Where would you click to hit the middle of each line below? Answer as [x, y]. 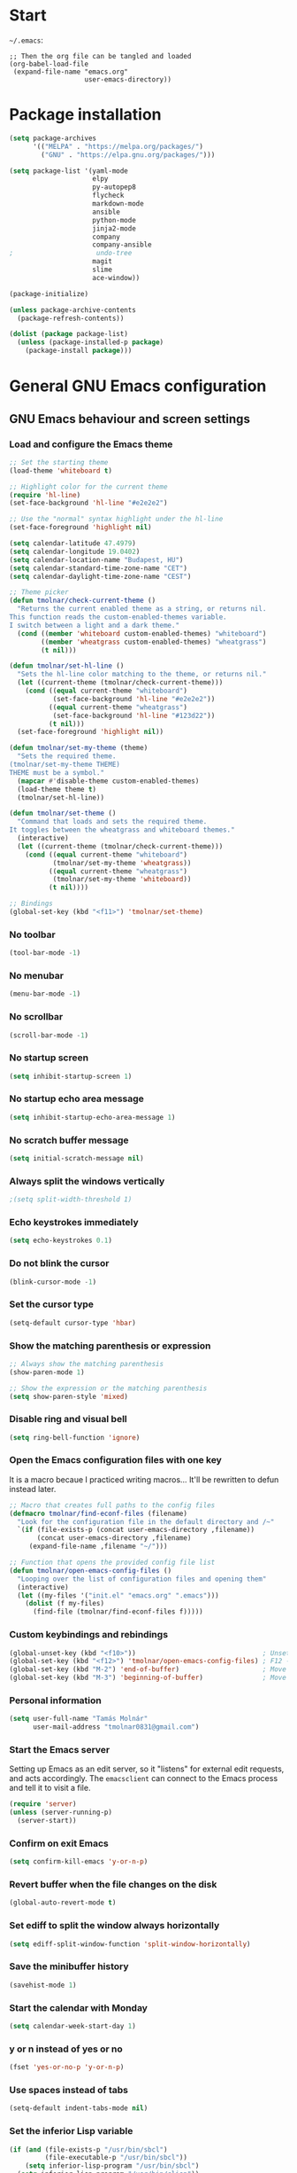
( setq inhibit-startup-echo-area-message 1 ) [92, 1117]
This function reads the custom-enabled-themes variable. [118, 617]
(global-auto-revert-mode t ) [63, 1903]
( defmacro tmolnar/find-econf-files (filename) [99, 1513]
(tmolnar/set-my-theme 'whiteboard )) [122, 879]
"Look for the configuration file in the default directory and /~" [146, 1521]
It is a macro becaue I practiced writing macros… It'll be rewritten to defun [144, 1479]
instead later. [33, 1489]
